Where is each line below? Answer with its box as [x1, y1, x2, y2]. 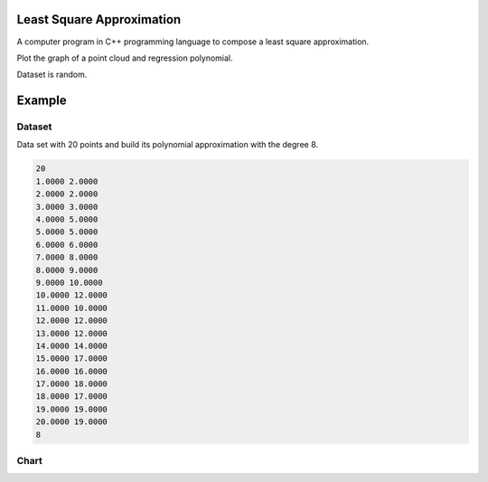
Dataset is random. [16, 69, 88, 80]
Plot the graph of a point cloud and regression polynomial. [16, 52, 234, 63]
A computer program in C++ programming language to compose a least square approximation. [16, 36, 370, 47]
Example [16, 93, 67, 109]
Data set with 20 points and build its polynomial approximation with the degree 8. [16, 139, 319, 150]
